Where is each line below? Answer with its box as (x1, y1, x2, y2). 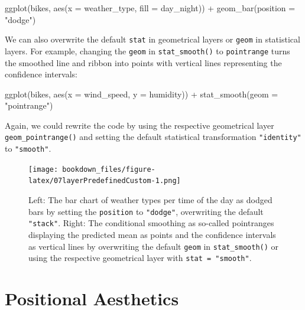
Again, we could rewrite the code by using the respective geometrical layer (5, 119, 274, 131)
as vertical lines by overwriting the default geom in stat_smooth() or (28, 240, 279, 252)
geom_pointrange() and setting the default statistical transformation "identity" (5, 130, 301, 143)
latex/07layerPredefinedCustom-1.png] (28, 177, 181, 185)
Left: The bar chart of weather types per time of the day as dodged (28, 194, 272, 206)
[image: (28, 165, 59, 174)
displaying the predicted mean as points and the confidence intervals (28, 229, 276, 240)
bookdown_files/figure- (62, 165, 155, 174)
